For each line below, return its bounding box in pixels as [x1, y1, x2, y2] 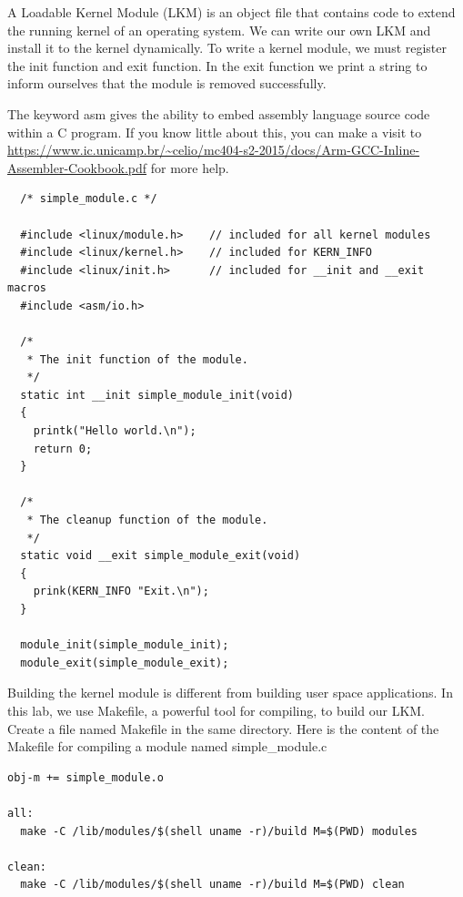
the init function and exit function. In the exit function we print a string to [7, 56, 428, 75]
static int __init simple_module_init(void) [20, 388, 294, 402]
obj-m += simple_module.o [7, 770, 164, 784]
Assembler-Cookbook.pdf [7, 158, 147, 177]
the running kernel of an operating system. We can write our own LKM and [7, 20, 431, 39]
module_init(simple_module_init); [20, 638, 229, 652]
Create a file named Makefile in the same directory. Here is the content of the [7, 719, 439, 738]
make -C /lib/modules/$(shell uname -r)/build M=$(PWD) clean [20, 878, 405, 892]
